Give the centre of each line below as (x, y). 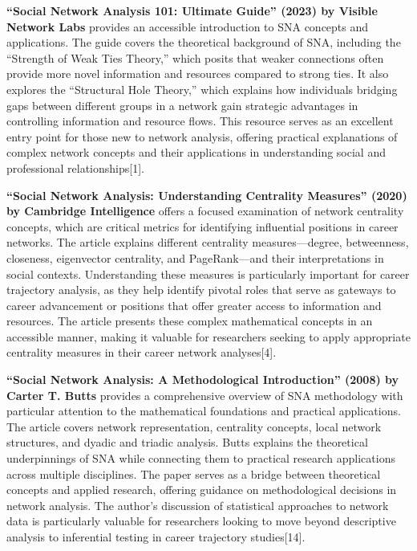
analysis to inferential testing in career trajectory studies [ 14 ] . (156, 537)
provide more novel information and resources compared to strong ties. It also (198, 73)
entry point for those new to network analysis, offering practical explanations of (202, 136)
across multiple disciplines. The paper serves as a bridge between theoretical (194, 473)
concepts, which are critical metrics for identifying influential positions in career (202, 226)
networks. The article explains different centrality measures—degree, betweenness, (208, 242)
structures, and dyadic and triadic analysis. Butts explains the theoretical (187, 442)
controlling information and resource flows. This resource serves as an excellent (200, 121)
